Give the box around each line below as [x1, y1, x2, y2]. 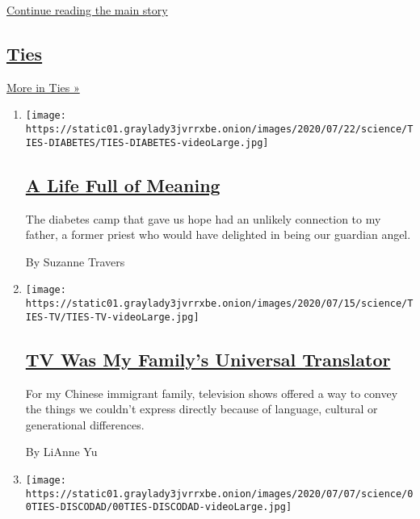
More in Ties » [6, 78, 80, 95]
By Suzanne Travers [25, 253, 125, 270]
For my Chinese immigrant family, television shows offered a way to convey [25, 384, 398, 401]
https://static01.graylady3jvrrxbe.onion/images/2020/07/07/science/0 [25, 488, 414, 500]
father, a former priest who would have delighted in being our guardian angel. [25, 226, 411, 243]
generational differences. [25, 416, 145, 433]
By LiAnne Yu [25, 443, 98, 460]
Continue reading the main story [6, 2, 168, 18]
